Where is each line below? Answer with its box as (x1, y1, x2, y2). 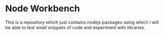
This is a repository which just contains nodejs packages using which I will (5, 19, 159, 25)
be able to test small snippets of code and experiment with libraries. (5, 24, 145, 30)
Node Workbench (5, 3, 80, 14)
